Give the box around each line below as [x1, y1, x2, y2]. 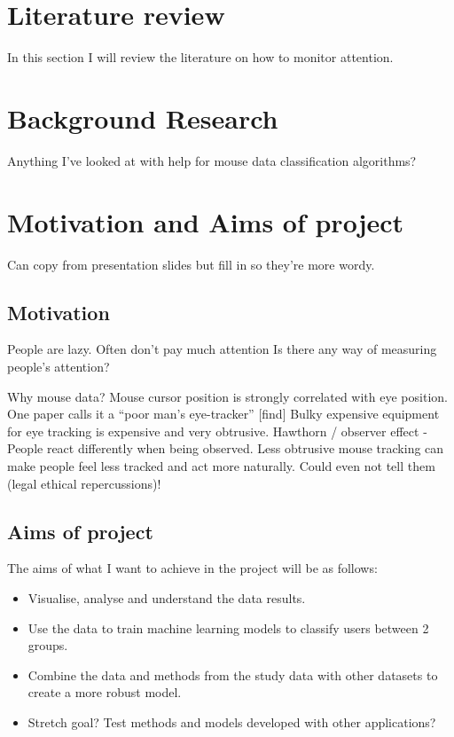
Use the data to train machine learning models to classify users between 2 [27, 618, 429, 637]
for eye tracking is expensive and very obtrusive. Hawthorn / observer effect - [7, 421, 427, 440]
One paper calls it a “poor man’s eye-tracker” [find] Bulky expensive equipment [7, 404, 440, 423]
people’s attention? [7, 357, 110, 375]
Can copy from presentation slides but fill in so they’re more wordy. [7, 255, 375, 273]
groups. [27, 636, 68, 655]
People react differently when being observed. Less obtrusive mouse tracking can [7, 439, 444, 458]
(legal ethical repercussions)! [7, 474, 161, 492]
